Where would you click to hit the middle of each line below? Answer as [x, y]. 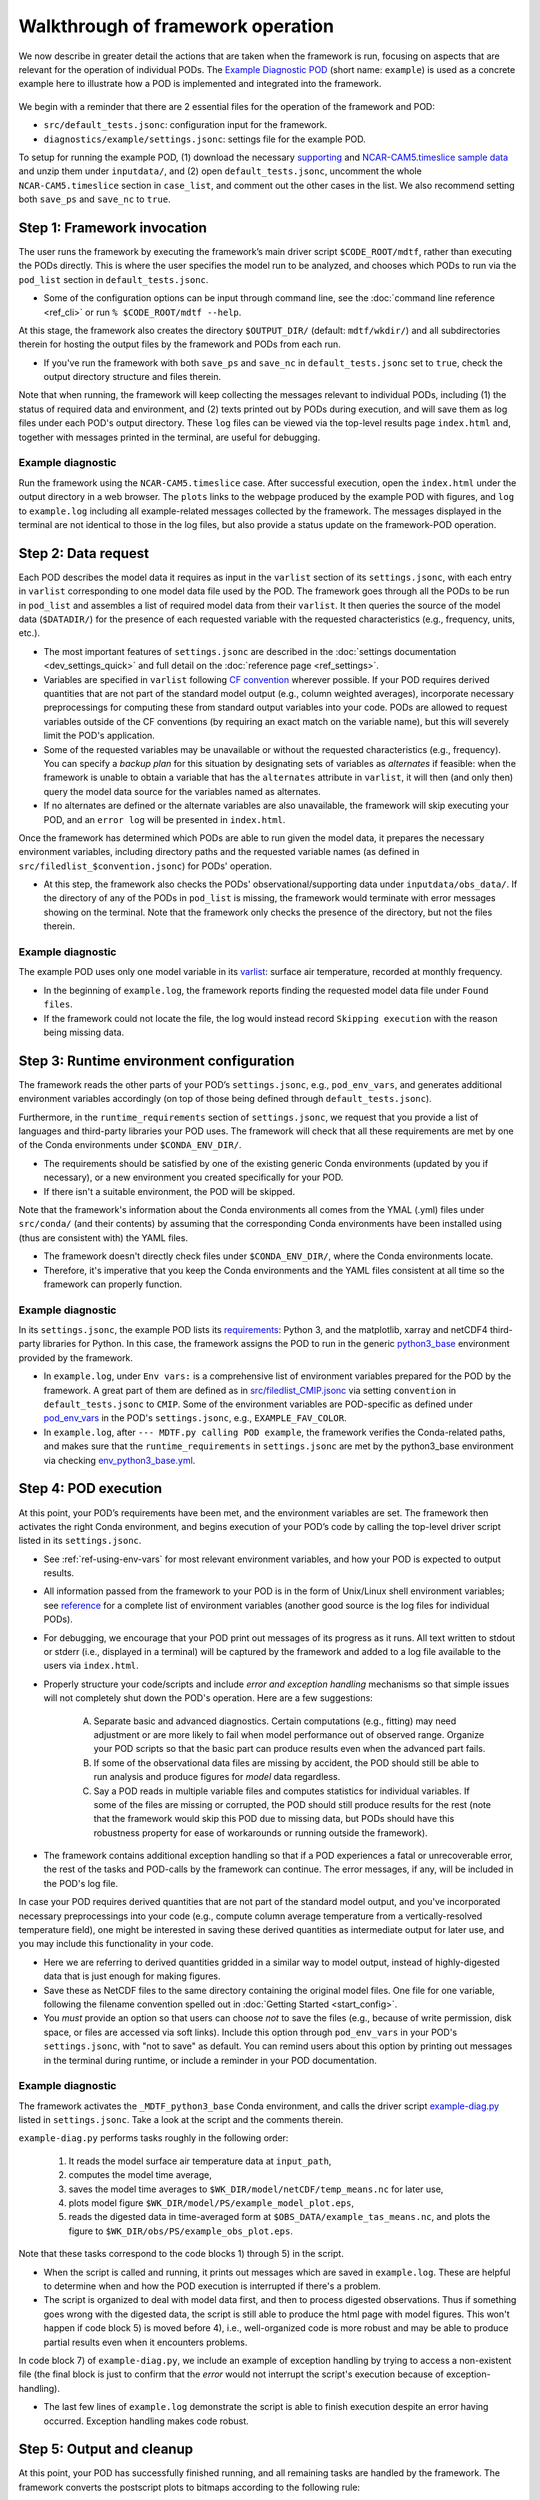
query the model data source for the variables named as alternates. [182, 791]
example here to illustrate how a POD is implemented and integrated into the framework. [200, 84]
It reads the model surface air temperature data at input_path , [200, 2161]
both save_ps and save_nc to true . [94, 199]
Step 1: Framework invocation [112, 227]
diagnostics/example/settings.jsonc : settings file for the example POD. [205, 139]
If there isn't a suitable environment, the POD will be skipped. [169, 1191]
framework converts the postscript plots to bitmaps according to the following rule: [189, 2487]
